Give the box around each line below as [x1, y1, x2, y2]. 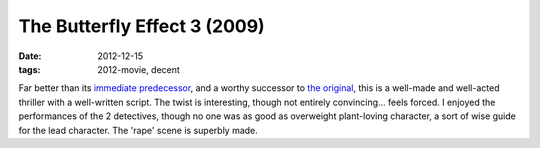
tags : [18, 63, 41, 75]
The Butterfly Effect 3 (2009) [18, 15, 265, 37]
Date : [18, 50, 42, 62]
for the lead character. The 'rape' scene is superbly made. [18, 124, 259, 136]
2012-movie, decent [97, 63, 180, 75]
